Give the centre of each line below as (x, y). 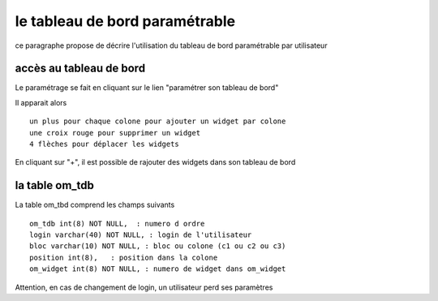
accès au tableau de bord (80, 69)
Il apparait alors (41, 102)
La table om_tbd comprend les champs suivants (95, 205)
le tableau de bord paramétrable (125, 21)
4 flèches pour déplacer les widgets (105, 144)
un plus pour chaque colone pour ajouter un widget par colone (158, 121)
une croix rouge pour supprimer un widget (115, 133)
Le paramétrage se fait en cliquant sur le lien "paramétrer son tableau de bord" (147, 88)
